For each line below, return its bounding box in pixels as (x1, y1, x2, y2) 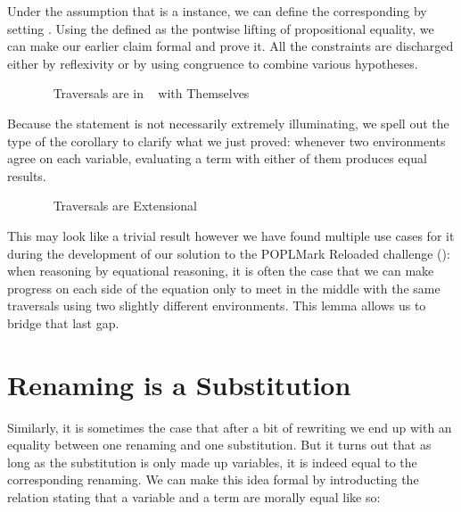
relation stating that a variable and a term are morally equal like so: (7, 488, 381, 506)
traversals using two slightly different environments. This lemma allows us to (7, 296, 426, 315)
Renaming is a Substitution (7, 366, 351, 402)
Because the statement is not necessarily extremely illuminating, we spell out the (7, 113, 449, 132)
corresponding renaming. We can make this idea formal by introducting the (7, 470, 419, 489)
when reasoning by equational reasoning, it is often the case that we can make (7, 261, 434, 280)
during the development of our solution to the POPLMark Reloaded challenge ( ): (7, 244, 450, 262)
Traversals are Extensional (53, 196, 197, 215)
